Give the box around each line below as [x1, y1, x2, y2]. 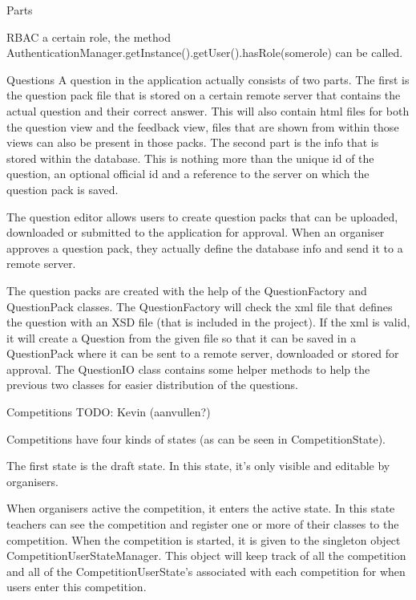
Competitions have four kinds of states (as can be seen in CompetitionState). [6, 430, 386, 447]
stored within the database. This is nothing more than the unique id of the [6, 149, 374, 166]
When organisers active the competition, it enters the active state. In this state [6, 500, 395, 517]
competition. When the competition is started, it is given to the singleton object [6, 531, 401, 548]
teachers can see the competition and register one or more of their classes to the [6, 516, 399, 533]
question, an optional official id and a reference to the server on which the [6, 165, 370, 182]
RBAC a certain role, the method [6, 28, 172, 45]
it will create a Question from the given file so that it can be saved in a [6, 329, 357, 346]
